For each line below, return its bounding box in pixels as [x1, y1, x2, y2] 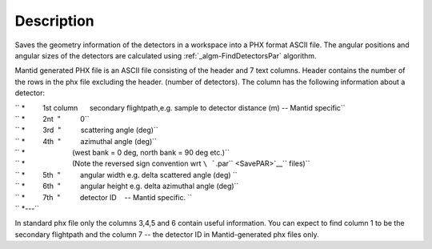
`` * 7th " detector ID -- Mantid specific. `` [14, 192, 193, 202]
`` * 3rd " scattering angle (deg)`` [14, 125, 159, 135]
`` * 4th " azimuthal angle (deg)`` [14, 136, 158, 146]
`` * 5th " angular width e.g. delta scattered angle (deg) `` [14, 170, 238, 179]
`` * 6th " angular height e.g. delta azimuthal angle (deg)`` [14, 181, 239, 191]
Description [14, 12, 95, 30]
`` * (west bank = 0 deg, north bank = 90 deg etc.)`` [14, 148, 230, 158]
